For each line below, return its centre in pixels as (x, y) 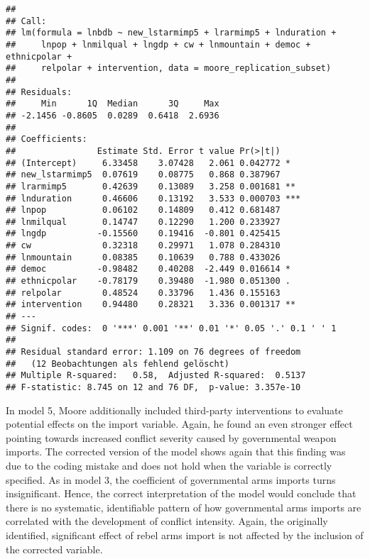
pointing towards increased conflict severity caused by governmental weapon (171, 437)
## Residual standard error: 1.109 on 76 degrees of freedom (153, 352)
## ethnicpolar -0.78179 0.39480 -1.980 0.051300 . (148, 281)
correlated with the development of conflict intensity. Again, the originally (167, 521)
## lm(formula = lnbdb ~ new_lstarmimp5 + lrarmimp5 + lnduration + (171, 33)
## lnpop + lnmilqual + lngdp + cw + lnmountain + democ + (158, 44)
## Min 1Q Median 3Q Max (113, 104)
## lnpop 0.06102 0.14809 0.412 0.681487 (143, 210)
